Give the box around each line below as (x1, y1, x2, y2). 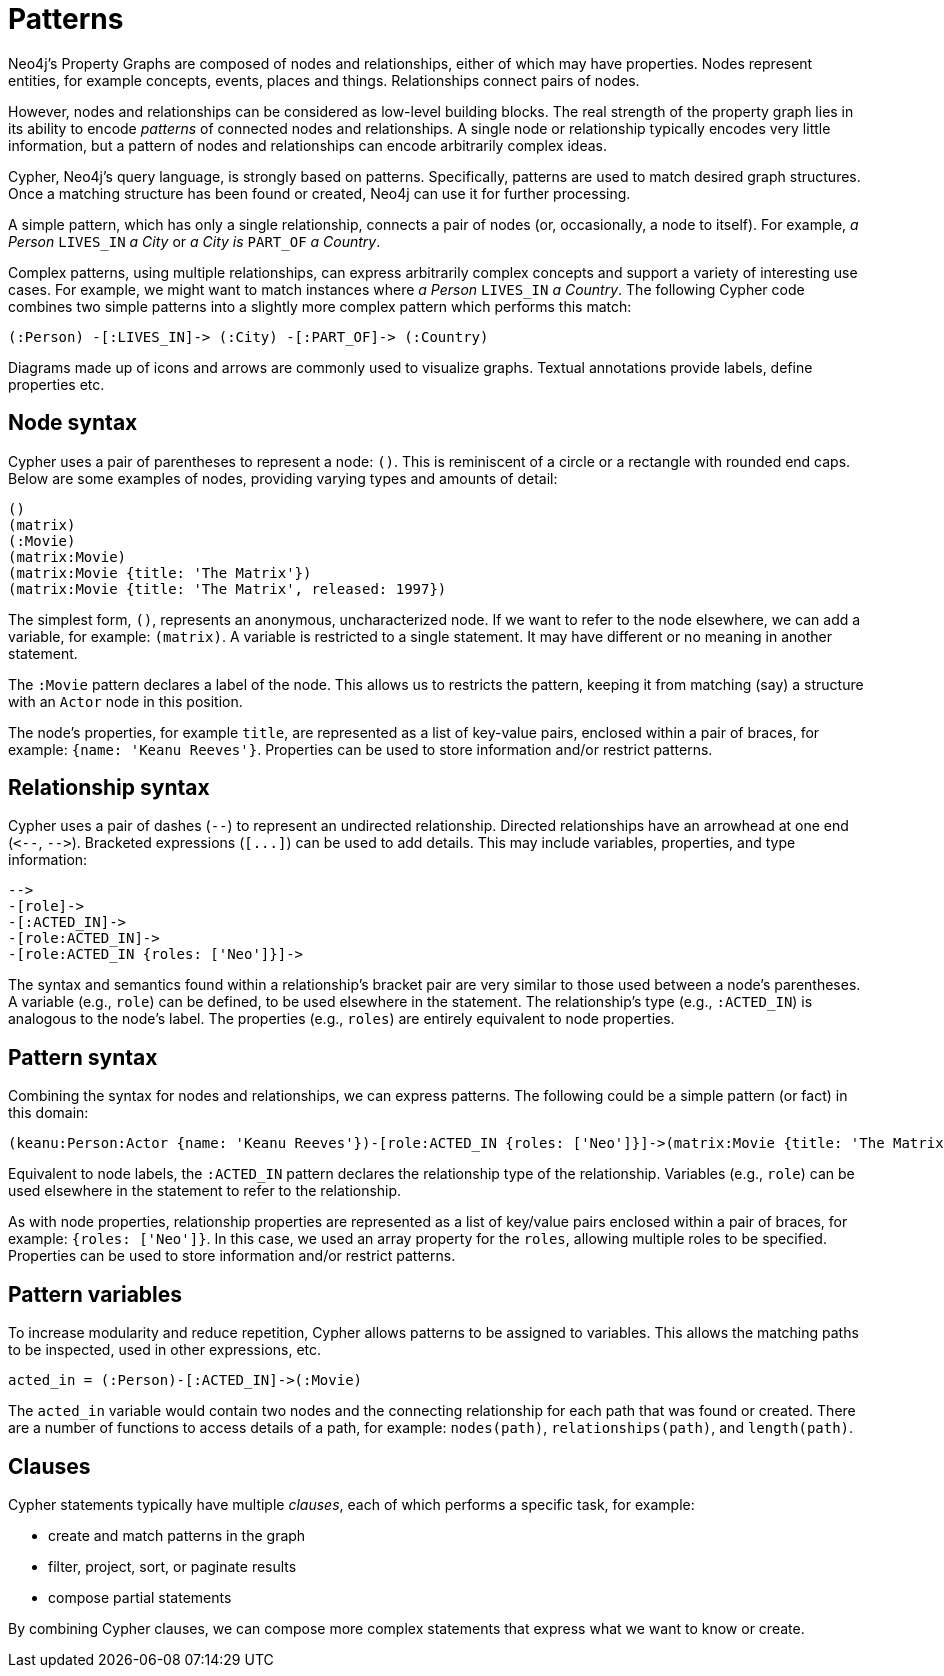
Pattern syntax (8, 1044, 158, 1070)
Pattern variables (8, 1281, 183, 1307)
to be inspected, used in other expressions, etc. (8, 1341, 322, 1359)
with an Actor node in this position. (8, 692, 243, 710)
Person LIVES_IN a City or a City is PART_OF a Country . (8, 232, 381, 250)
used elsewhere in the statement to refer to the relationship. (8, 1182, 402, 1200)
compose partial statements (48, 1588, 232, 1606)
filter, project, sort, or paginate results (48, 1557, 297, 1575)
